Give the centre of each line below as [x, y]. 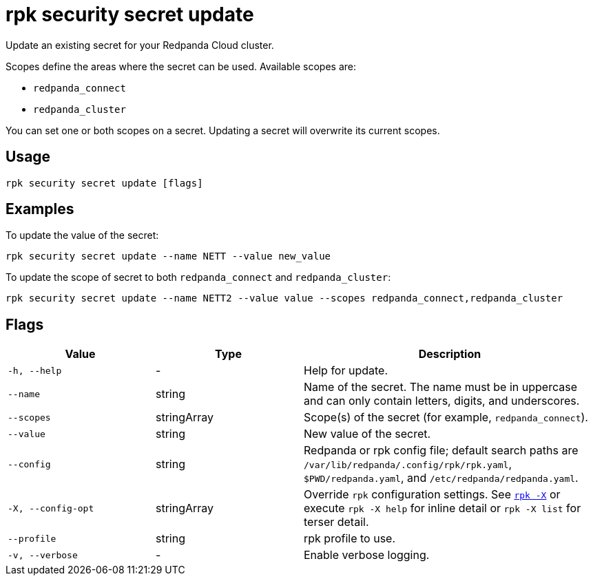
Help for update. [346, 371]
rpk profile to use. [350, 539]
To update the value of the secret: [82, 235]
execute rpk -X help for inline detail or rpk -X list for [443, 508]
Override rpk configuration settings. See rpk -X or [432, 495]
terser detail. [336, 522]
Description [450, 354]
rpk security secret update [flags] [104, 183]
